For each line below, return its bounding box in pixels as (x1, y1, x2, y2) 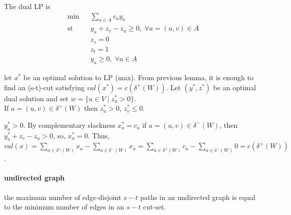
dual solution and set (4, 93, 69, 103)
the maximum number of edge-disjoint (4, 191, 121, 202)
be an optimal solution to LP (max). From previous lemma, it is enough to (23, 72, 254, 83)
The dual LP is (4, 1, 51, 11)
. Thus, (87, 130, 110, 140)
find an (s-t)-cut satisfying (4, 82, 85, 92)
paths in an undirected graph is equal (140, 191, 255, 202)
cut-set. (143, 201, 166, 212)
